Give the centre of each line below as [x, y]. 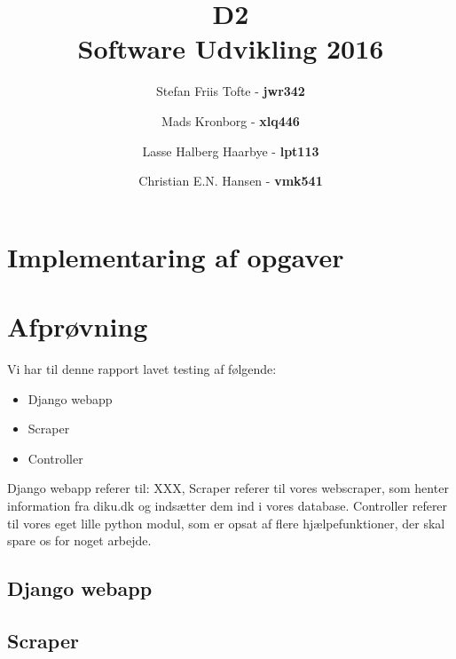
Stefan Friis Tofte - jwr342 [231, 91]
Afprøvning [78, 326]
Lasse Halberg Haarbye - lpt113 [231, 151]
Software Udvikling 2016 [231, 48]
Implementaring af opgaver [176, 256]
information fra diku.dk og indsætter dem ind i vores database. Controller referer [228, 505]
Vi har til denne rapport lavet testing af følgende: [142, 369]
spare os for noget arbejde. [79, 540]
